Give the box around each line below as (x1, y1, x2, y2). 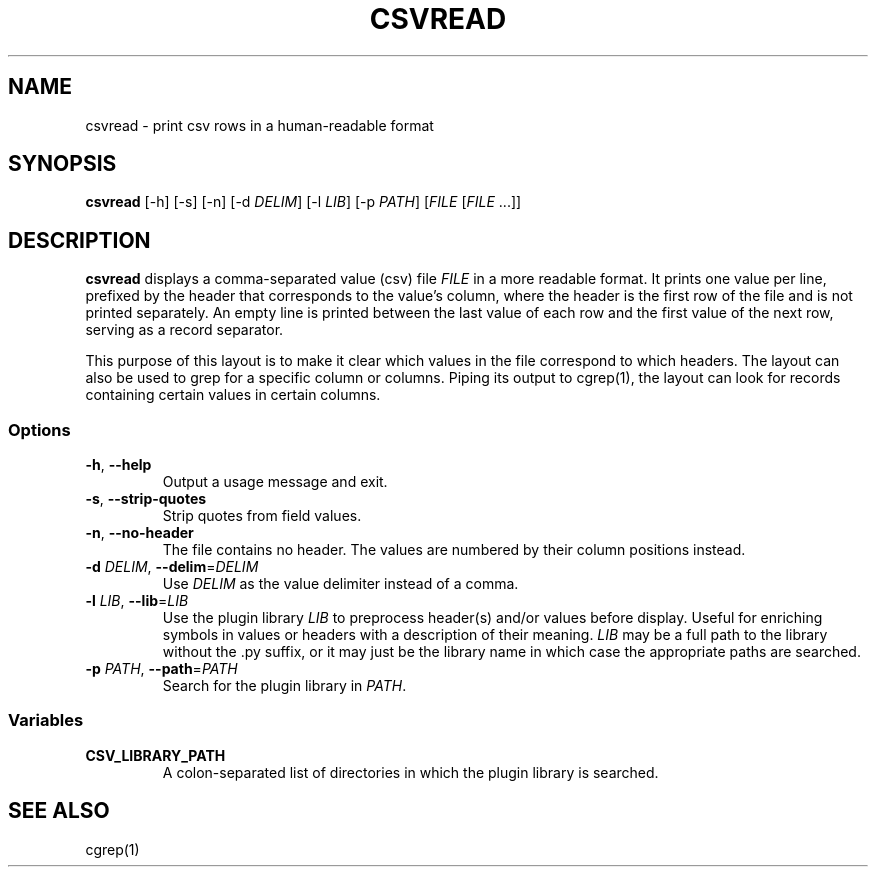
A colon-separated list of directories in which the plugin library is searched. (162, 763, 659, 781)
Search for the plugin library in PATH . (162, 677, 407, 695)
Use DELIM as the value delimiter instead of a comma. (162, 575, 519, 593)
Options (8, 419, 71, 440)
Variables (8, 710, 84, 731)
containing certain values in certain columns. (85, 386, 381, 404)
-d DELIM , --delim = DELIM (85, 558, 259, 576)
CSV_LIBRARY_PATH (85, 746, 226, 764)
